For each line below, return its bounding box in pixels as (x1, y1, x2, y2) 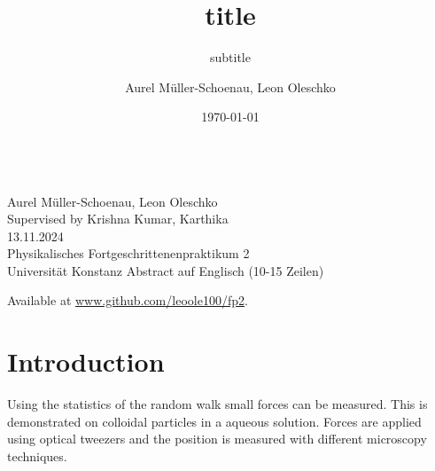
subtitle (210, 48, 251, 67)
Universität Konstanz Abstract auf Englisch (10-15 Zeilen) (7, 261, 324, 279)
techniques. (7, 446, 67, 465)
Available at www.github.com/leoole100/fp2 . (7, 291, 248, 310)
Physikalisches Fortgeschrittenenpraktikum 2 (7, 244, 250, 263)
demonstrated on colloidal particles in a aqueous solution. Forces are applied (7, 412, 422, 430)
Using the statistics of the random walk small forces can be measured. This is (7, 395, 428, 413)
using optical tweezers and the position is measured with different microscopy (7, 429, 427, 448)
